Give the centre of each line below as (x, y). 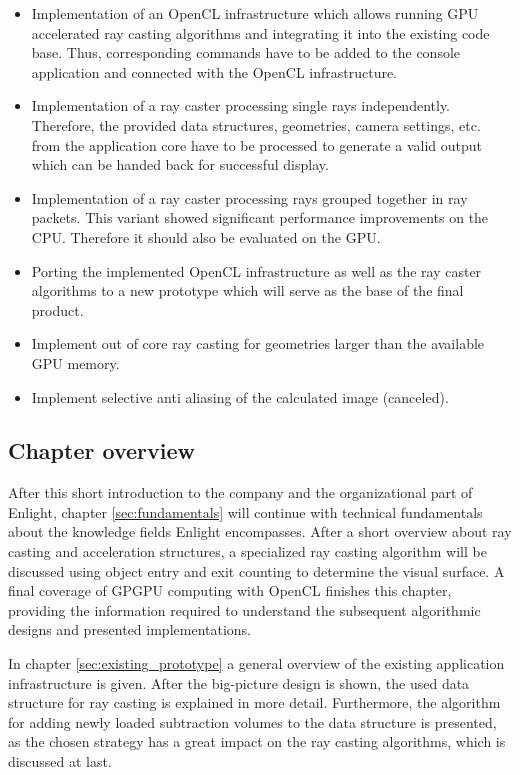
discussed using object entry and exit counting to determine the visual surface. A (256, 570)
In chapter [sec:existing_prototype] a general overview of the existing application (256, 663)
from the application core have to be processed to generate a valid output (257, 144)
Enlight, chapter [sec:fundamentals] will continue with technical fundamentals (245, 511)
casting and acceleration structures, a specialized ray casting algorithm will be (247, 551)
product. (57, 309)
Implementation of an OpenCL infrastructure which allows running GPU (255, 13)
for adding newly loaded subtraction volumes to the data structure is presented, (252, 721)
